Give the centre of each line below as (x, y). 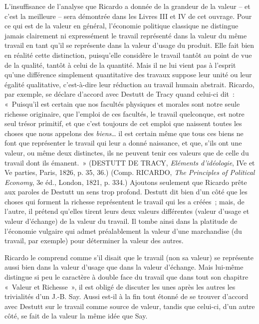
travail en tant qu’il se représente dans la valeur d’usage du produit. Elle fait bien (129, 45)
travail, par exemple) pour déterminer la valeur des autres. (94, 241)
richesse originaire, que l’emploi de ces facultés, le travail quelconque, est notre (125, 113)
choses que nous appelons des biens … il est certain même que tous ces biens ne (124, 133)
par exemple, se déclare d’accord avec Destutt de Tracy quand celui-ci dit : (120, 94)
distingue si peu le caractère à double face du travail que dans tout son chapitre (127, 277)
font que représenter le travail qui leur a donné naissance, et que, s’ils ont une (123, 143)
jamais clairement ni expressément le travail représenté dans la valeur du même (126, 35)
